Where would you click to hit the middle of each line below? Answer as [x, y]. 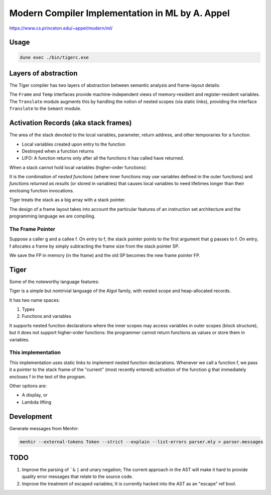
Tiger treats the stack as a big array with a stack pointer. [67, 200]
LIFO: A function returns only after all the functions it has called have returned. [103, 158]
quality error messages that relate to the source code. [77, 476]
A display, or [35, 395]
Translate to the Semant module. [45, 108]
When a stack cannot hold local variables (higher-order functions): [78, 167]
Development [31, 416]
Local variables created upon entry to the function [74, 144]
